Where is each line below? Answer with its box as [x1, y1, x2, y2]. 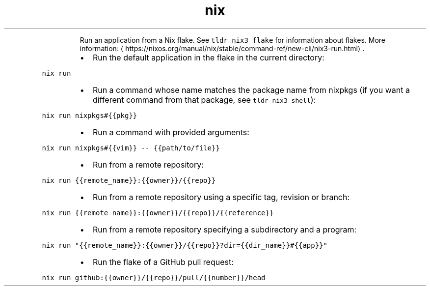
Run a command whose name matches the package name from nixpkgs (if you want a [92, 85, 410, 95]
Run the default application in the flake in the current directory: [92, 52, 324, 62]
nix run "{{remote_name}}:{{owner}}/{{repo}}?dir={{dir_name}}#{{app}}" [42, 241, 327, 249]
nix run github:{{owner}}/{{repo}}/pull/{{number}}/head [42, 273, 266, 282]
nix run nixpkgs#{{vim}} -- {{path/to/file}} [42, 144, 220, 152]
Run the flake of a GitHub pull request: [92, 257, 234, 267]
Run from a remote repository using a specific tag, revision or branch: [92, 192, 350, 202]
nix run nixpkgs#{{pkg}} [42, 111, 137, 119]
